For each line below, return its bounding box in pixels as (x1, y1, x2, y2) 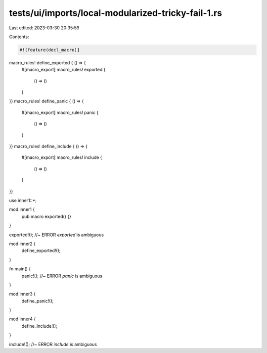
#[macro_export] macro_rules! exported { (21, 67, 106, 73)
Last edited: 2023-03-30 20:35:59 (9, 25, 80, 31)
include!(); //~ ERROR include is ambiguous (9, 341, 97, 347)
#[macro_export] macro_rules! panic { (21, 109, 99, 115)
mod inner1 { (9, 206, 35, 212)
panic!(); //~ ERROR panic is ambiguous (21, 273, 102, 279)
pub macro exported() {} (21, 213, 72, 219)
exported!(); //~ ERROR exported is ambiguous (9, 232, 104, 238)
